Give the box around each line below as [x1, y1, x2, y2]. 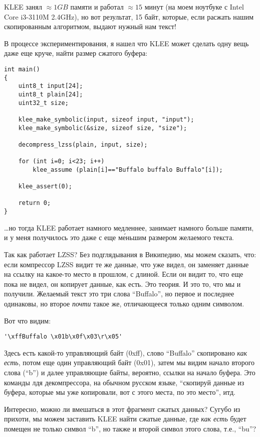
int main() [4, 65, 40, 73]
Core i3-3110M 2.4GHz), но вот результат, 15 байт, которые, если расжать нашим [4, 11, 254, 22]
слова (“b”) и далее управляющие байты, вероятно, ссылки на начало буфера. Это [4, 367, 255, 377]
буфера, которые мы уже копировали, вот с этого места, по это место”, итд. [4, 387, 236, 397]
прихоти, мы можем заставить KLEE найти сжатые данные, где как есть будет [4, 413, 246, 424]
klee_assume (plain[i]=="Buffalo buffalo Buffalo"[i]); [33, 166, 223, 173]
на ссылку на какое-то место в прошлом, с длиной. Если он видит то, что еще [4, 269, 243, 279]
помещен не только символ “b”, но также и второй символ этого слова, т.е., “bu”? [4, 423, 256, 433]
